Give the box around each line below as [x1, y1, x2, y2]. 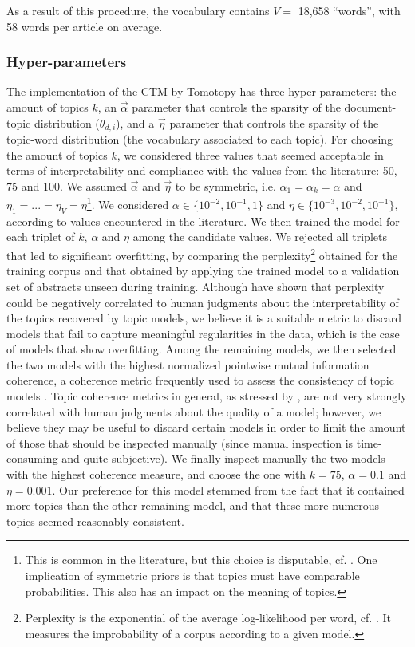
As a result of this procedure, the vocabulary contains [6, 2, 270, 18]
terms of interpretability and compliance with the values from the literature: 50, [6, 162, 397, 179]
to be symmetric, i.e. [175, 177, 276, 194]
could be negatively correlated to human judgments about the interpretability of [6, 294, 399, 310]
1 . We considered [86, 194, 169, 213]
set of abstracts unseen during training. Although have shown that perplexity [6, 278, 385, 294]
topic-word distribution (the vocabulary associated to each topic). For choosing [6, 131, 393, 148]
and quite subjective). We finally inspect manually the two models [61, 450, 385, 467]
